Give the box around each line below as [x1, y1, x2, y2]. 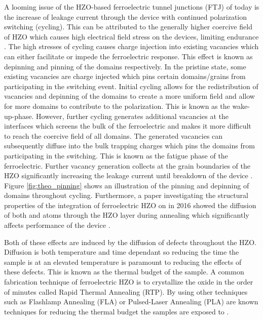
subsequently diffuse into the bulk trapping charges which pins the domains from [4, 140, 255, 151]
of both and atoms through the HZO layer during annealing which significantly [4, 210, 249, 220]
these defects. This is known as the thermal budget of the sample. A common [4, 266, 244, 277]
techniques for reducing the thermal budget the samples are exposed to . [4, 306, 229, 316]
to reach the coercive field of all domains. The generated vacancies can [4, 130, 223, 141]
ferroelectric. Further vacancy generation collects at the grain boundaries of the [4, 160, 251, 171]
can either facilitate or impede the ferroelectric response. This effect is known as [4, 51, 253, 61]
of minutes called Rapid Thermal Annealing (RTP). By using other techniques [4, 286, 248, 297]
